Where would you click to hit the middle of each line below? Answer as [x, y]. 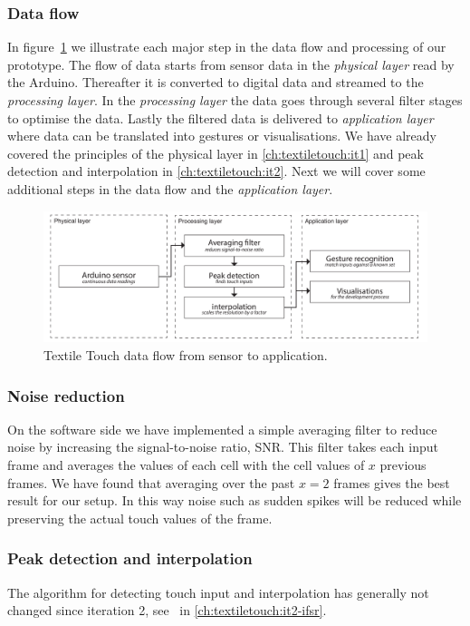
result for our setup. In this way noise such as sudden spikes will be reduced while [235, 500]
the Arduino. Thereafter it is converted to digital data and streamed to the [216, 82]
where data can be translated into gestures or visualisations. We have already [222, 136]
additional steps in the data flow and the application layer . [170, 188]
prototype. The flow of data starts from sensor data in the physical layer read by [231, 64]
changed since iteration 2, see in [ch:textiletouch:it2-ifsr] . [167, 610]
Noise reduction [66, 395]
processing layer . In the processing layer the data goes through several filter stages [235, 100]
